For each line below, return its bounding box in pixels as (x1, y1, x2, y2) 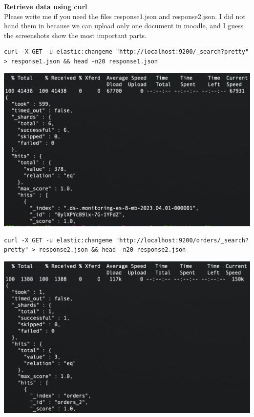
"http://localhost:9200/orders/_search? (116, 237, 249, 244)
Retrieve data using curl (4, 1, 87, 11)
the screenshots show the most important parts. (4, 30, 147, 40)
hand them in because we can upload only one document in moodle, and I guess (4, 20, 244, 31)
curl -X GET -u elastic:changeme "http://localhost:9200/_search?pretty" (4, 48, 249, 56)
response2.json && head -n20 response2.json (39, 246, 186, 254)
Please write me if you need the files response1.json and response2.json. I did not (4, 11, 246, 21)
